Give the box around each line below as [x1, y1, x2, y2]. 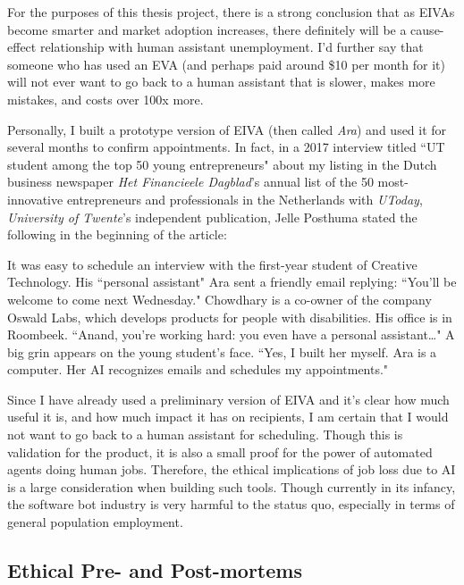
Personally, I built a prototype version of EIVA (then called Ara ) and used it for [7, 120, 447, 138]
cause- [410, 20, 444, 38]
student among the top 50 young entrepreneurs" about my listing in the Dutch [7, 155, 437, 173]
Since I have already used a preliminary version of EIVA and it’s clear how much [7, 389, 450, 408]
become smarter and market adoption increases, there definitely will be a [7, 20, 407, 38]
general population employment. [7, 513, 183, 531]
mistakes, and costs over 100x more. [7, 89, 204, 108]
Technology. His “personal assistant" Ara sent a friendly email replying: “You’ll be [7, 272, 457, 291]
